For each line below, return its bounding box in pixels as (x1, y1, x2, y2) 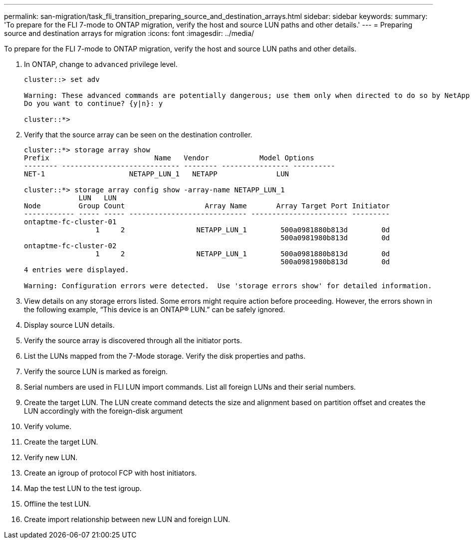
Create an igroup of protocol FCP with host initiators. (24, 469, 197, 477)
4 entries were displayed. (24, 266, 129, 274)
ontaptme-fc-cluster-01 (24, 218, 117, 226)
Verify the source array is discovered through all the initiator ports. (24, 336, 242, 345)
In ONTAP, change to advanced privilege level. (24, 60, 178, 68)
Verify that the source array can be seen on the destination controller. (24, 130, 252, 139)
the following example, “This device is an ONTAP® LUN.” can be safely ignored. (24, 305, 285, 314)
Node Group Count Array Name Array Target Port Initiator (24, 202, 390, 210)
